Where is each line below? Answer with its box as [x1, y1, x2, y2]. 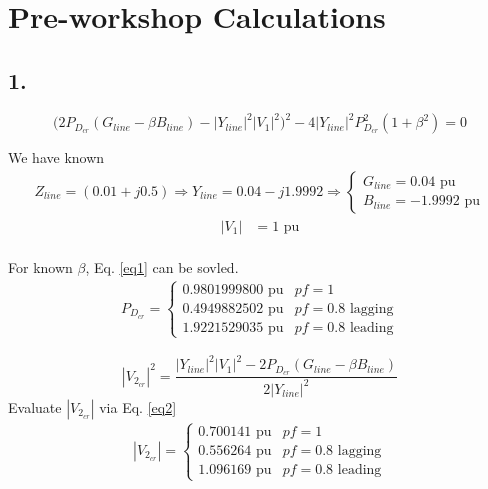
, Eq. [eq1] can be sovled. [85, 256, 239, 277]
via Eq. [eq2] [99, 396, 177, 417]
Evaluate [8, 396, 62, 417]
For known [8, 256, 73, 277]
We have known [8, 147, 105, 168]
